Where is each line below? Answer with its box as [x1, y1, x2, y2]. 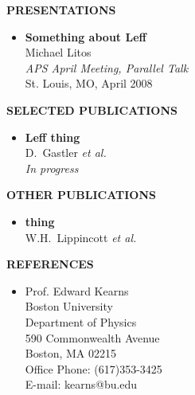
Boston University [25, 298, 113, 315]
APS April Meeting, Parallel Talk [25, 59, 189, 76]
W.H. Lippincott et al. [25, 229, 137, 245]
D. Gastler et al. [25, 144, 107, 161]
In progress [25, 159, 79, 176]
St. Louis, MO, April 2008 [25, 75, 153, 92]
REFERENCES [6, 256, 94, 272]
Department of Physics [25, 313, 137, 330]
